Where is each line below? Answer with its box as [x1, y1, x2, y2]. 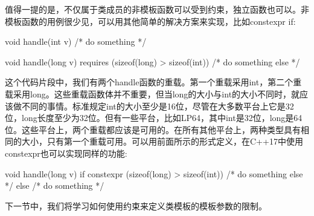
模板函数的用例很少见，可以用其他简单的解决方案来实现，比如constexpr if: [5, 15, 296, 27]
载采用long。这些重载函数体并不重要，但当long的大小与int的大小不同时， [5, 87, 292, 100]
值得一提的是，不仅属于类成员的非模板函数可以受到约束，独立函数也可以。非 [5, 3, 309, 15]
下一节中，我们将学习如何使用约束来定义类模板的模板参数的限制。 [5, 199, 267, 212]
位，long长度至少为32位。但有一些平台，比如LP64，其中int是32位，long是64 [5, 111, 303, 124]
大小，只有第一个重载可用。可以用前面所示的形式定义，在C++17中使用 [21, 135, 303, 148]
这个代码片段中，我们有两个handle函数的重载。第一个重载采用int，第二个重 [5, 76, 302, 88]
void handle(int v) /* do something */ [5, 35, 147, 48]
